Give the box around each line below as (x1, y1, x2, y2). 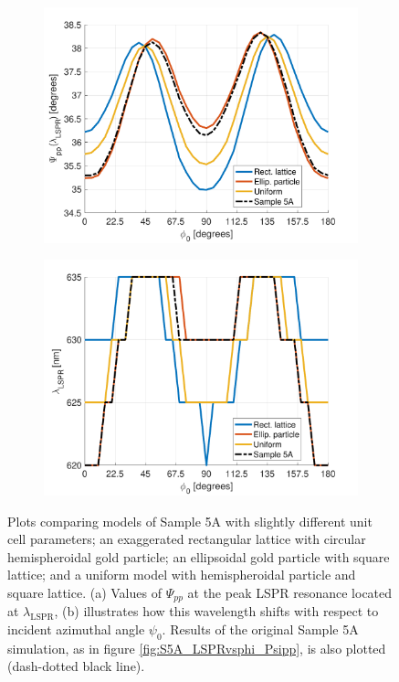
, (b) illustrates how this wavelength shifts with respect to (54, 602, 379, 621)
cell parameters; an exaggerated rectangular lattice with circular (7, 529, 366, 549)
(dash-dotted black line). (7, 656, 145, 676)
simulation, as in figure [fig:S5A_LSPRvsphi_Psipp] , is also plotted (7, 638, 386, 657)
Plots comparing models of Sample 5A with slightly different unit (7, 511, 373, 530)
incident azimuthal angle (7, 619, 145, 638)
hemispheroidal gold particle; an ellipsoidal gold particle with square (7, 547, 390, 566)
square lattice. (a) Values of (7, 582, 162, 602)
